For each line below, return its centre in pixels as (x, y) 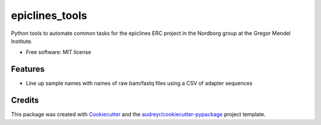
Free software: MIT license (59, 52)
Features (28, 69)
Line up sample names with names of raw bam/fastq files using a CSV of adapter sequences (139, 84)
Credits (25, 100)
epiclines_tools (49, 15)
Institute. (22, 41)
